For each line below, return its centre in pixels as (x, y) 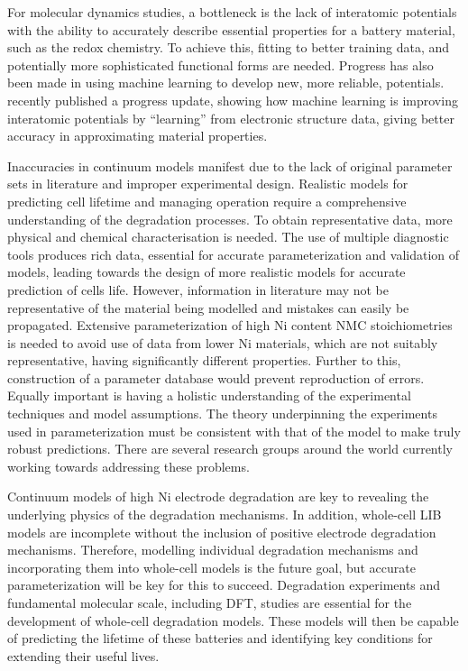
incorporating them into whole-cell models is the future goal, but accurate (211, 567)
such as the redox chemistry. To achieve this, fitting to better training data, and (229, 47)
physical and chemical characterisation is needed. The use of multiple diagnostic (228, 237)
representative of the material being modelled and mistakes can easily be (208, 307)
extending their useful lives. (83, 655)
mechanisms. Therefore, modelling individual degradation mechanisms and (213, 550)
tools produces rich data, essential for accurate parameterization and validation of (234, 254)
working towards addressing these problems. (128, 466)
